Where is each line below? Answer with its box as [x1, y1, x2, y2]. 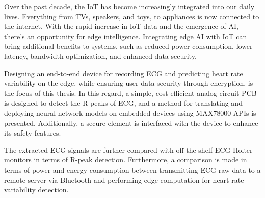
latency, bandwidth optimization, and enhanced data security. [4, 50, 197, 61]
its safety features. [4, 127, 61, 138]
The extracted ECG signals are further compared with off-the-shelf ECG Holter [4, 144, 253, 155]
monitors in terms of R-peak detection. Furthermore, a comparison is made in [4, 154, 247, 165]
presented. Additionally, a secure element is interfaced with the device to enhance [4, 117, 258, 128]
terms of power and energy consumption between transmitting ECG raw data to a [4, 164, 261, 175]
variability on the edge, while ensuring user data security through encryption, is [4, 78, 253, 88]
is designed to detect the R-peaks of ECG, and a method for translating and [4, 97, 243, 108]
